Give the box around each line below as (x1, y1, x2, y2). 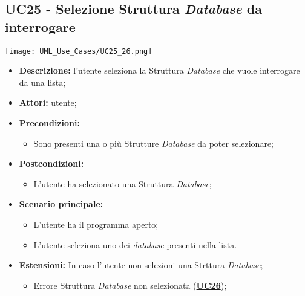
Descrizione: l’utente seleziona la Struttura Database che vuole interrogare (19, 64, 300, 77)
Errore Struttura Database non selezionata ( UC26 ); (33, 278, 227, 291)
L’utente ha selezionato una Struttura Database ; (33, 177, 212, 190)
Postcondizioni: (19, 157, 84, 170)
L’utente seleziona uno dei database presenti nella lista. (33, 238, 237, 251)
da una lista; (19, 76, 66, 88)
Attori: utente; (19, 96, 77, 109)
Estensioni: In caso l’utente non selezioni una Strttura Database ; (19, 259, 263, 271)
